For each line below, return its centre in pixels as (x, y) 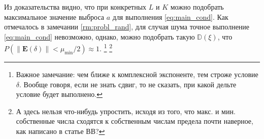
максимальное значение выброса (54, 16)
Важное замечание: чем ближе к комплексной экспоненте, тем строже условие (137, 74)
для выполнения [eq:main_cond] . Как (170, 16)
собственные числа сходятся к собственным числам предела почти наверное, (135, 121)
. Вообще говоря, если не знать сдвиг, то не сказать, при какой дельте (128, 84)
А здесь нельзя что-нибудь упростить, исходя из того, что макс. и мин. (126, 111)
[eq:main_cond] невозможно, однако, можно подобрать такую (100, 36)
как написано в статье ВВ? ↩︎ (60, 131)
